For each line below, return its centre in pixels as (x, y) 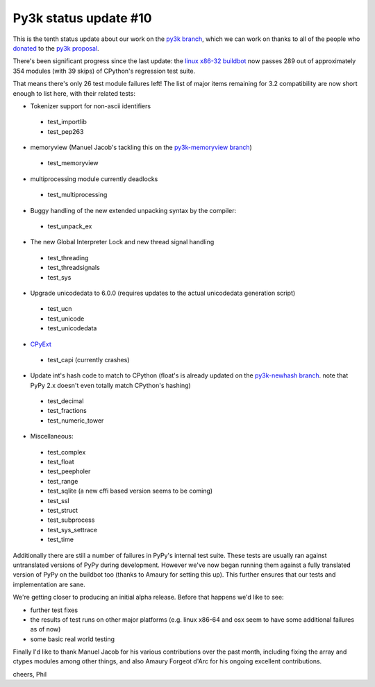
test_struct (63, 510)
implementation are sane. (49, 584)
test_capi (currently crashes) (89, 359)
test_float (61, 462)
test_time (61, 540)
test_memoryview (73, 163)
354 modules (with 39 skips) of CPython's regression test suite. (104, 71)
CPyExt (41, 344)
